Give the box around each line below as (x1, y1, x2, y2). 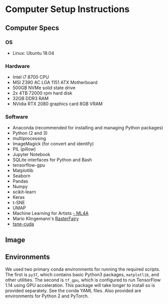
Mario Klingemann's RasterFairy (12, 215, 79, 222)
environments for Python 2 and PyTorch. (5, 293, 89, 299)
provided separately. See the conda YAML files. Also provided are (5, 287, 142, 293)
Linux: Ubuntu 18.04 (12, 50, 54, 56)
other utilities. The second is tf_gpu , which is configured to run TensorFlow (5, 277, 161, 283)
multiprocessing (12, 135, 46, 141)
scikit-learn (12, 189, 36, 195)
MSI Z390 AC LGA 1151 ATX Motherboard (12, 80, 98, 86)
